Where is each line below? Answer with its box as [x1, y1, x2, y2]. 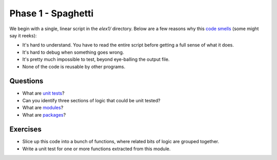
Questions [9, 77, 44, 85]
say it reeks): [9, 32, 37, 38]
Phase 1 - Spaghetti [9, 8, 94, 19]
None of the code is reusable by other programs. [22, 63, 126, 70]
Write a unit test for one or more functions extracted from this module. [22, 146, 171, 152]
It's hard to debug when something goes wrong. [22, 49, 124, 55]
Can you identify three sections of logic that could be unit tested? [22, 97, 161, 103]
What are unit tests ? [22, 90, 65, 97]
